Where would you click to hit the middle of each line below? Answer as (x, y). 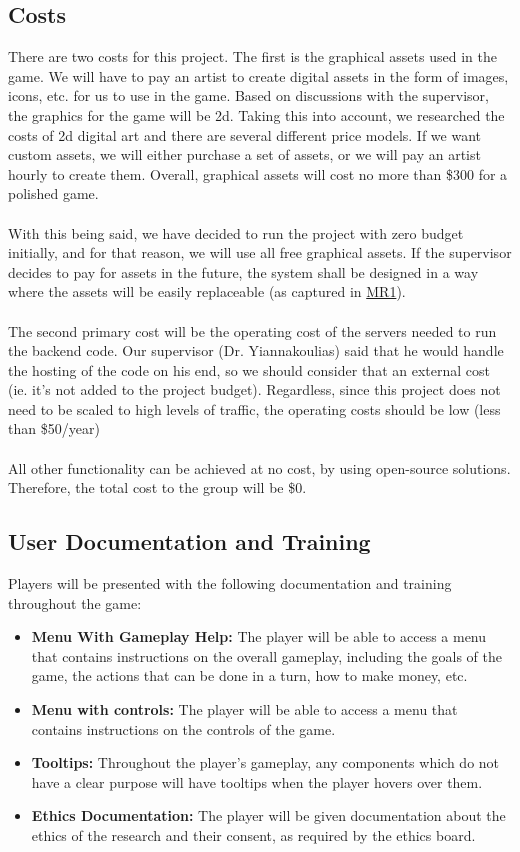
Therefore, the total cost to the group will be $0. (157, 487)
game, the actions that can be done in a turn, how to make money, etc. (249, 675)
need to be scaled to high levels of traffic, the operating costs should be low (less (254, 408)
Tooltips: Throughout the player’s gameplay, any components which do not (265, 762)
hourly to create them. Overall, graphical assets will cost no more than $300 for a (258, 173)
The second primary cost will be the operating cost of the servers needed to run (252, 330)
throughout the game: (75, 602)
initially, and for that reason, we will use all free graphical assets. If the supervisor (260, 252)
